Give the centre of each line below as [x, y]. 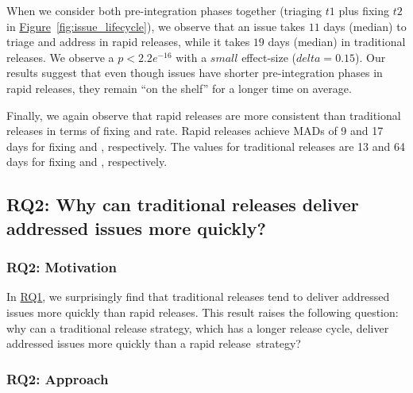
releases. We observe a [60, 57]
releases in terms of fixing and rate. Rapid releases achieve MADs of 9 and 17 [195, 131]
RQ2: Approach [58, 378]
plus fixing [364, 10]
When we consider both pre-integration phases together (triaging [164, 10]
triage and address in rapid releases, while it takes [128, 42]
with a [191, 57]
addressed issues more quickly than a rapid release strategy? [154, 343]
